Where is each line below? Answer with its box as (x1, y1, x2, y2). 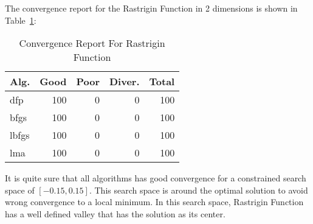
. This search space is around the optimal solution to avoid (89, 183, 308, 196)
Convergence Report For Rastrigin (19, 36, 165, 51)
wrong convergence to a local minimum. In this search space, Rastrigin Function (5, 195, 304, 208)
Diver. (109, 74, 140, 89)
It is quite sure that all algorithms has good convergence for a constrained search (5, 172, 306, 184)
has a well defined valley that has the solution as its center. (5, 207, 225, 220)
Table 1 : (5, 13, 36, 26)
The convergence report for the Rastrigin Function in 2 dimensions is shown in (5, 2, 298, 14)
